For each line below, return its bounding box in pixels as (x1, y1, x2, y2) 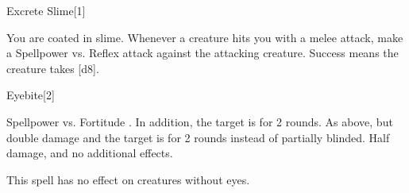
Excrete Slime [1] (6, 2, 86, 18)
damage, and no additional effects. (6, 145, 173, 161)
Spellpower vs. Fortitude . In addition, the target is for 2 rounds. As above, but (6, 113, 393, 129)
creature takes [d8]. (6, 60, 99, 76)
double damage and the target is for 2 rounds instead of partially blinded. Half (6, 129, 390, 145)
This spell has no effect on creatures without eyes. (6, 171, 250, 187)
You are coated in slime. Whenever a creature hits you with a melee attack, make (6, 29, 403, 45)
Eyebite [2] (6, 87, 55, 103)
